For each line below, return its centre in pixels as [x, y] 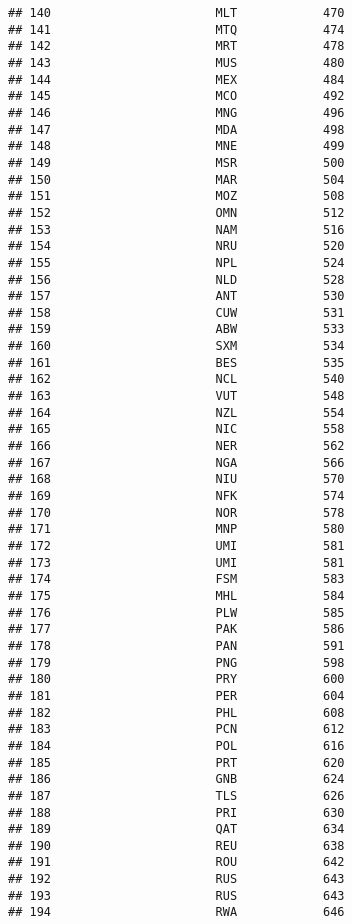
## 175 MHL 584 [176, 595]
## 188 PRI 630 [176, 812]
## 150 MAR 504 [176, 179]
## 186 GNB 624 [176, 779]
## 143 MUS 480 [176, 62]
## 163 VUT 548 [176, 396]
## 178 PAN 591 [176, 645]
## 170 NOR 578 [176, 512]
